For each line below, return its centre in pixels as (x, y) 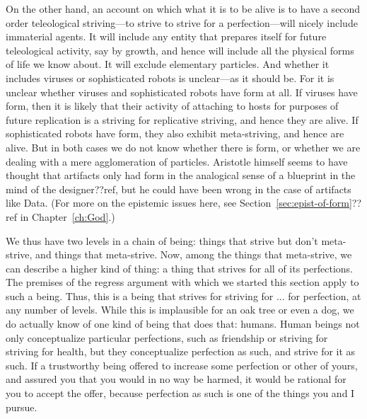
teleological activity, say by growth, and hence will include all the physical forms (180, 50)
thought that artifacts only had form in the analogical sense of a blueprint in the (181, 175)
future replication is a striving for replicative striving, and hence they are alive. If (182, 119)
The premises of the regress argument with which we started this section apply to (182, 282)
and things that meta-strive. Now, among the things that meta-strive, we (194, 254)
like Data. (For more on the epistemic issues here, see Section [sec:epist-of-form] (179, 203)
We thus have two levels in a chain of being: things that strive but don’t (162, 240)
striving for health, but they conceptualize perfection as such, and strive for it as (181, 351)
